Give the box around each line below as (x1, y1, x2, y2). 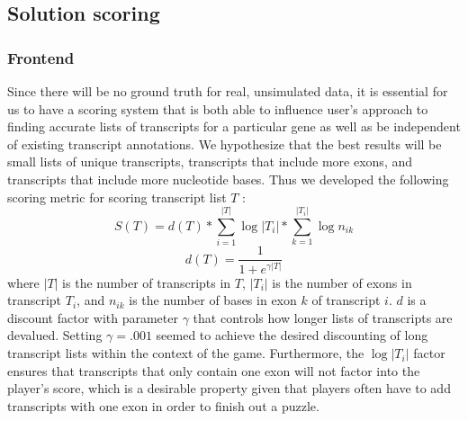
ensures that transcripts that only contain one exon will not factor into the (7, 361, 420, 380)
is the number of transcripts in (62, 273, 231, 291)
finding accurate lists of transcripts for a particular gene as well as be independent (7, 117, 461, 136)
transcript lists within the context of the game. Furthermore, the (7, 344, 364, 363)
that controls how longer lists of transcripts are (193, 308, 453, 327)
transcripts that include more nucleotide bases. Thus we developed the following (7, 169, 449, 188)
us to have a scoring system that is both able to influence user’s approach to (7, 99, 428, 118)
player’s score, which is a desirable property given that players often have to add (7, 379, 451, 398)
